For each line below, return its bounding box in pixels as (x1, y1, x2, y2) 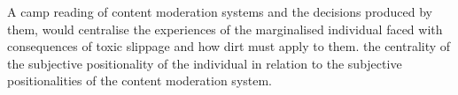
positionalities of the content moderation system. (7, 71, 273, 90)
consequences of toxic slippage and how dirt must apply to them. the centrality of (7, 37, 451, 55)
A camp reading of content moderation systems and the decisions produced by (7, 3, 432, 20)
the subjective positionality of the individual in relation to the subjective (7, 54, 402, 72)
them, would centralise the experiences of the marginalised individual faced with (7, 19, 443, 38)
